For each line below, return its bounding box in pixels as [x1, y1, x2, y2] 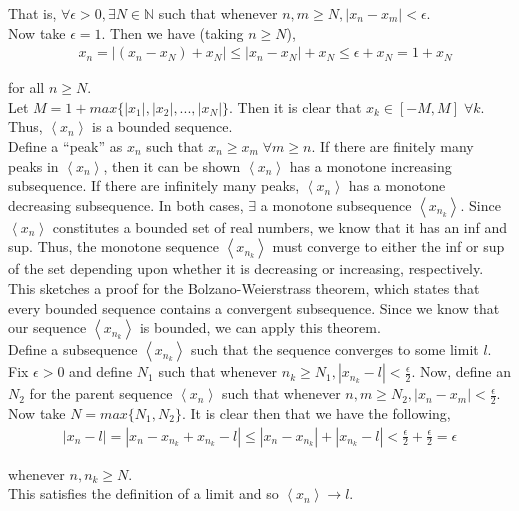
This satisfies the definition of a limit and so [8, 483, 279, 504]
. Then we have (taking [101, 22, 244, 43]
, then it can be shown [103, 155, 241, 176]
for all [8, 77, 45, 98]
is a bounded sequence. [92, 116, 233, 137]
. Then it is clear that [229, 96, 362, 117]
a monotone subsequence [260, 194, 412, 215]
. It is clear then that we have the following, [181, 402, 451, 423]
